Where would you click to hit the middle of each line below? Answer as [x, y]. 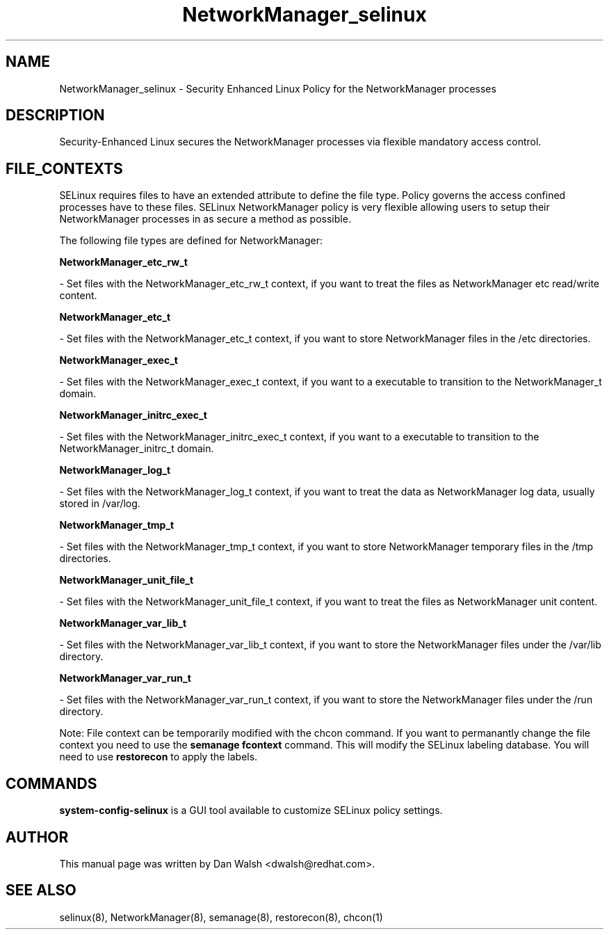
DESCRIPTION [55, 115]
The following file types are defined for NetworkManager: [191, 241]
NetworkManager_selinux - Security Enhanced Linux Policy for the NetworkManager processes [278, 88]
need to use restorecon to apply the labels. [159, 757]
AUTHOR [37, 837]
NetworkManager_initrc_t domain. [137, 449]
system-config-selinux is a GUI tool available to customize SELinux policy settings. [251, 810]
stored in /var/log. [100, 504]
